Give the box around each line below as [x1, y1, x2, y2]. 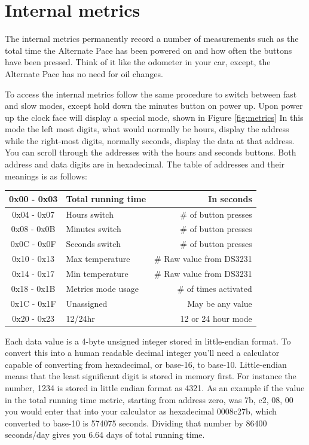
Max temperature [66, 252, 130, 265]
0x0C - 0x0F [10, 237, 56, 250]
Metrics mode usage [66, 282, 139, 294]
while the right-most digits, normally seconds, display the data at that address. [5, 134, 295, 147]
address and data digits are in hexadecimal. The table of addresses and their [5, 158, 285, 170]
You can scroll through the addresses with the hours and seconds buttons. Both [5, 146, 296, 159]
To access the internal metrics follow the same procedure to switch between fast [5, 87, 297, 100]
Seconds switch [66, 237, 121, 250]
